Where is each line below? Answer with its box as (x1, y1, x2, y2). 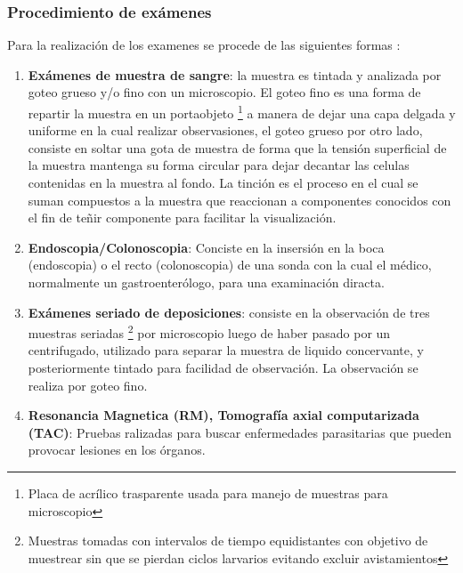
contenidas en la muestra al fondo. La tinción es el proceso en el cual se (28, 174, 418, 192)
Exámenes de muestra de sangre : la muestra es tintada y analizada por (28, 65, 442, 84)
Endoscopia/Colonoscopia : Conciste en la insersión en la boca (28, 238, 385, 256)
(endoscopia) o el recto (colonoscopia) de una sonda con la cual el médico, (28, 255, 432, 274)
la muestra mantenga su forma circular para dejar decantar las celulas (28, 156, 410, 174)
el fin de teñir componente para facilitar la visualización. (28, 208, 337, 227)
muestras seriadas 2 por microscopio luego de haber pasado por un (28, 321, 391, 342)
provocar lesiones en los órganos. (28, 440, 206, 459)
